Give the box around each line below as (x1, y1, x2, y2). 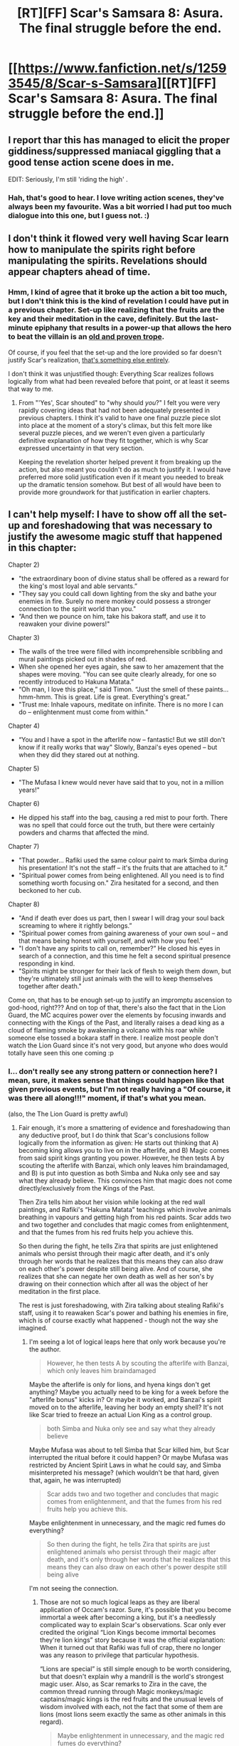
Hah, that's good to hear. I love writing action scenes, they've (8, 192, 225, 202)
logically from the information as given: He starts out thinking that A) (18, 1138, 219, 1147)
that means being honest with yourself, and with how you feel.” (18, 936, 203, 945)
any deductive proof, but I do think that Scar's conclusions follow (18, 1131, 209, 1139)
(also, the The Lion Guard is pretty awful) (8, 1109, 129, 1118)
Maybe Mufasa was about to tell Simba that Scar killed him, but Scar (28, 1446, 230, 1454)
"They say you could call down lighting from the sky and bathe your (18, 590, 217, 598)
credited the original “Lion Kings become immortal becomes (39, 1628, 216, 1636)
